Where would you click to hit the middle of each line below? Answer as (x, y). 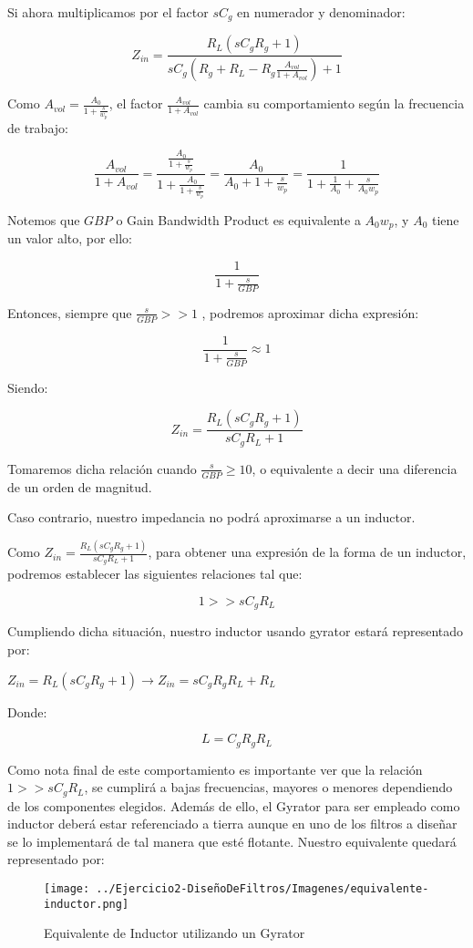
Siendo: (28, 387)
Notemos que (44, 220)
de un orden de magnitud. (80, 486)
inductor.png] (87, 904)
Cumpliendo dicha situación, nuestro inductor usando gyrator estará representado (236, 631)
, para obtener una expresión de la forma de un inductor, (307, 552)
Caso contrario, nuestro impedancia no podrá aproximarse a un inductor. (211, 517)
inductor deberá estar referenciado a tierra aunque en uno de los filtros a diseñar (232, 824)
